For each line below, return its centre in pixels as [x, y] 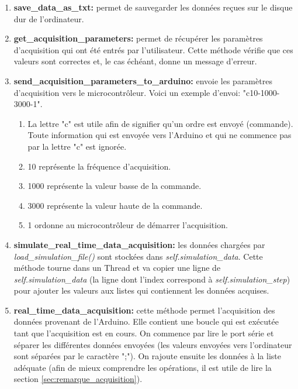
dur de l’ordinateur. [49, 18]
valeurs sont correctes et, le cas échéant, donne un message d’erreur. [135, 61]
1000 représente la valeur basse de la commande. [115, 186]
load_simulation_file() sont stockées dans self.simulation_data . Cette [138, 256]
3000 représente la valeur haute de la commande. [115, 205]
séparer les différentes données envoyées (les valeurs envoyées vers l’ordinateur [153, 344]
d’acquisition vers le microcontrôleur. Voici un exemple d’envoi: [127, 92]
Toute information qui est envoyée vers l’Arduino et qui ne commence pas [160, 135]
